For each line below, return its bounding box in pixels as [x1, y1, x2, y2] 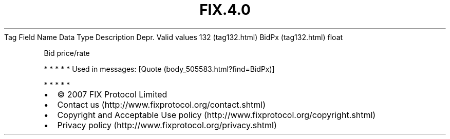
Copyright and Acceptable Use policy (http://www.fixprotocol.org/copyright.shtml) [57, 109, 376, 120]
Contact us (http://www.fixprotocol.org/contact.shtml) [57, 99, 266, 110]
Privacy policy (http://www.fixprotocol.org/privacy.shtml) [57, 120, 277, 130]
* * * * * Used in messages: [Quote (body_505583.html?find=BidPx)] [44, 64, 275, 73]
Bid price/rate [44, 48, 90, 57]
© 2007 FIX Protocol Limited [57, 89, 167, 100]
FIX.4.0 [199, 1, 251, 18]
